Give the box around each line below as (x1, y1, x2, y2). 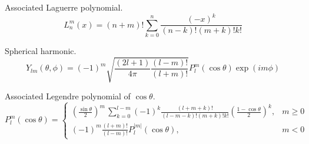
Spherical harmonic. (5, 44, 77, 56)
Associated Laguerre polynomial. (5, 1, 123, 13)
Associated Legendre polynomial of (5, 90, 131, 102)
